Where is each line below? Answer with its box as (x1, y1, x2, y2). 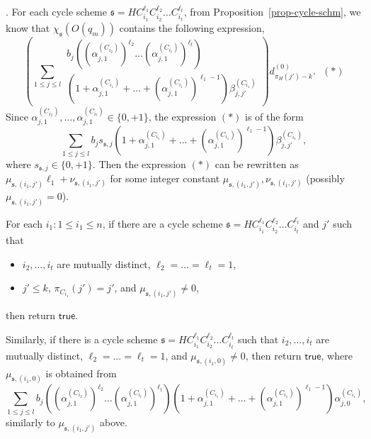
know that (6, 21, 50, 35)
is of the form (245, 109, 304, 123)
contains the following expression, (119, 21, 265, 35)
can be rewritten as (215, 156, 299, 171)
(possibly (306, 171, 345, 186)
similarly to (6, 414, 55, 429)
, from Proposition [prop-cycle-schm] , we (183, 4, 361, 18)
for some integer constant (110, 171, 220, 186)
